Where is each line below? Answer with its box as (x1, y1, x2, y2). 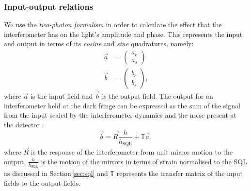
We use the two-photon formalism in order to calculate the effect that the (4, 19, 222, 30)
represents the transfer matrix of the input (116, 168, 243, 178)
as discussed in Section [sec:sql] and (4, 168, 108, 178)
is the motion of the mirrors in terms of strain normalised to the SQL (41, 156, 247, 166)
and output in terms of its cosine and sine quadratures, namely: (4, 38, 194, 49)
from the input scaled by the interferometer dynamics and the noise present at (4, 110, 236, 120)
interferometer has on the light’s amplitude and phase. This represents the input (4, 29, 243, 39)
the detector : (4, 120, 44, 130)
